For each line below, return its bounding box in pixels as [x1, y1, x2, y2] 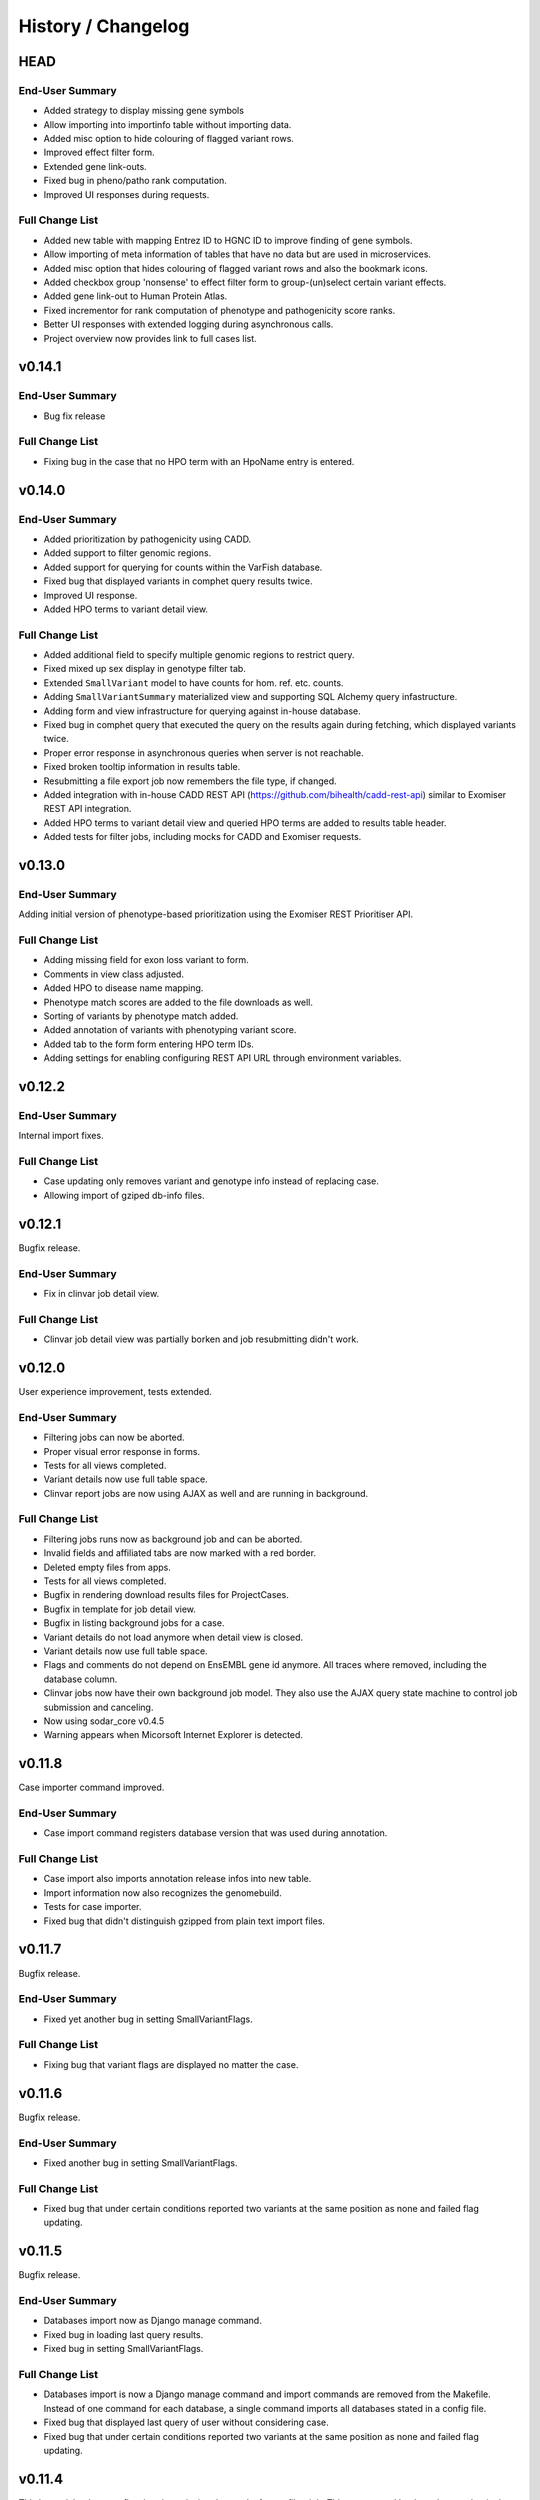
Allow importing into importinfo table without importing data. [43, 118, 292, 130]
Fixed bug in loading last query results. [43, 2328, 204, 2340]
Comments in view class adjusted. [43, 968, 185, 980]
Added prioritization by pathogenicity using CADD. [43, 533, 252, 545]
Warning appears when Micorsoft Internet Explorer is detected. [43, 1729, 304, 1741]
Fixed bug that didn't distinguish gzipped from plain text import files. [43, 1915, 325, 1927]
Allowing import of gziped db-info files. [43, 1189, 205, 1201]
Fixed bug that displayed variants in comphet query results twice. [43, 575, 314, 587]
